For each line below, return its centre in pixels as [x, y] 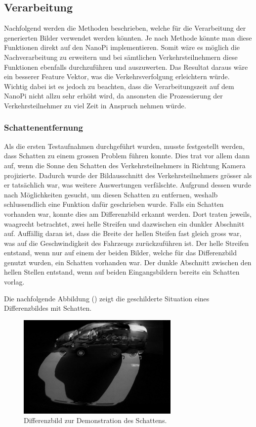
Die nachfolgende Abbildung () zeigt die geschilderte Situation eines [107, 298]
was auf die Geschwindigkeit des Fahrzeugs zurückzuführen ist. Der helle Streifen [127, 243]
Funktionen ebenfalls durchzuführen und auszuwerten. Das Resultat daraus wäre [126, 67]
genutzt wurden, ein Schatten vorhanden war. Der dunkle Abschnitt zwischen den [128, 262]
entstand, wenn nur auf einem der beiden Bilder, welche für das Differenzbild [120, 253]
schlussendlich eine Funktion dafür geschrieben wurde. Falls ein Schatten [114, 204]
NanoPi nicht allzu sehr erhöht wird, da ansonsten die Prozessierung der [113, 96]
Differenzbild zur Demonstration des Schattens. [95, 420]
